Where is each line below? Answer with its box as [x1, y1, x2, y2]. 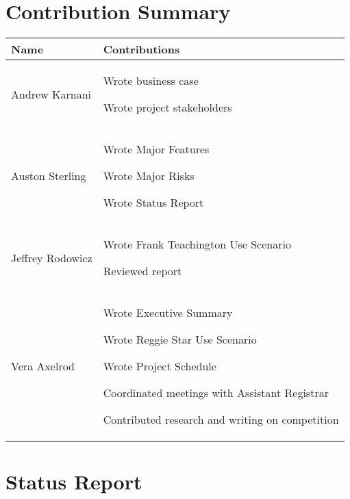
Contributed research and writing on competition [103, 411, 339, 428]
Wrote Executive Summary [103, 305, 233, 321]
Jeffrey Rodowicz [11, 249, 92, 266]
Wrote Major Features [103, 141, 210, 157]
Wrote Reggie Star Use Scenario [103, 331, 257, 348]
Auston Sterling [11, 168, 86, 184]
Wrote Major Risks [103, 168, 195, 184]
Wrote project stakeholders [103, 99, 232, 116]
